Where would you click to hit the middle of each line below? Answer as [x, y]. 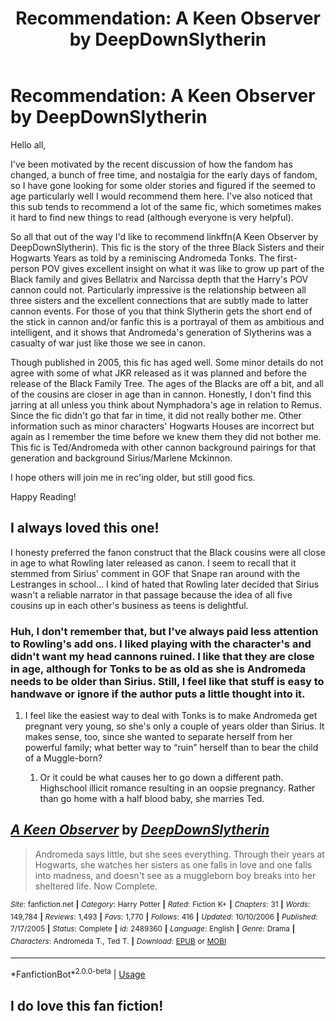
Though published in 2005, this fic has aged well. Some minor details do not [167, 362]
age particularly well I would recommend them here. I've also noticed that [161, 196]
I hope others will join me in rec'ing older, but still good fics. [133, 477]
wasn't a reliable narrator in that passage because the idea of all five [151, 594]
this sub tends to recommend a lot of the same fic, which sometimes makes [166, 206]
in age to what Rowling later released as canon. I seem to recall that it [153, 563]
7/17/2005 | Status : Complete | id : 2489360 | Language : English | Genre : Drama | [153, 929]
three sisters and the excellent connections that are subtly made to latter [159, 300]
